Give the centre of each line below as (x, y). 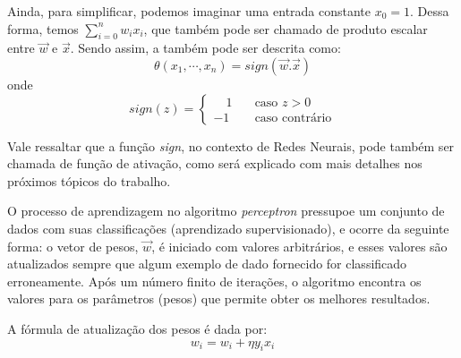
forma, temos (43, 28)
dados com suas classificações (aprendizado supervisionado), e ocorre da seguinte (228, 228)
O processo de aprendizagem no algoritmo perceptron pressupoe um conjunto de (226, 211)
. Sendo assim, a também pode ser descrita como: (205, 48)
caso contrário (293, 118)
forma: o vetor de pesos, (73, 246)
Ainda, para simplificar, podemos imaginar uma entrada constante (189, 11)
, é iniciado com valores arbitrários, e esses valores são (299, 246)
